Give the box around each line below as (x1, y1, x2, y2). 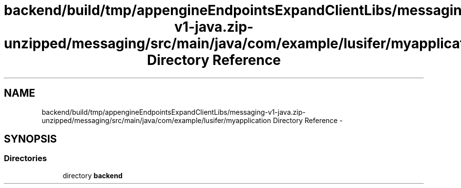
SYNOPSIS (4, 133, 57, 146)
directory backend (63, 171, 123, 180)
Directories (4, 153, 47, 164)
